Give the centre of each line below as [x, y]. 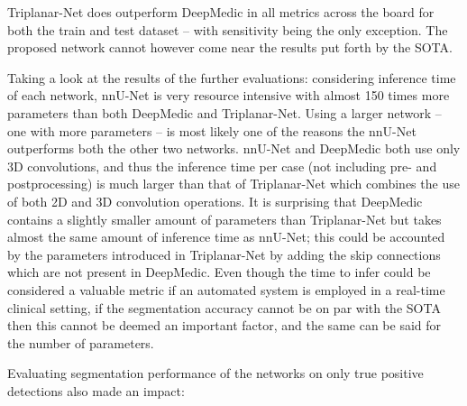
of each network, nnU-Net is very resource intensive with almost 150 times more [229, 95]
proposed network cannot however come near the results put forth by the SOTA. [230, 47]
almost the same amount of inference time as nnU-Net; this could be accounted [226, 237]
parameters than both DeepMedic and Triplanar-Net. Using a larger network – [224, 112]
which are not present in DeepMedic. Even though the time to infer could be [219, 272]
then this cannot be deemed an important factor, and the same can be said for [224, 325]
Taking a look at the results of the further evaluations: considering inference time [232, 77]
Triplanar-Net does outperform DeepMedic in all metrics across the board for [221, 12]
